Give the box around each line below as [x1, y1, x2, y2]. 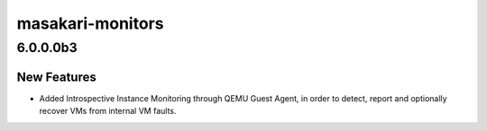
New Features [16, 69, 96, 84]
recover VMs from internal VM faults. [39, 106, 177, 117]
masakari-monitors [16, 13, 164, 33]
